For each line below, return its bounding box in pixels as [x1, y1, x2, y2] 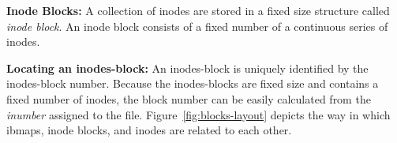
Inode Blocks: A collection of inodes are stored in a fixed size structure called [6, 2, 390, 18]
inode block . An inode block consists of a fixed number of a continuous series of [6, 17, 388, 34]
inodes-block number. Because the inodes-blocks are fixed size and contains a [6, 75, 379, 92]
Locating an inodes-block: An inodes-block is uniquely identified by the [6, 59, 369, 76]
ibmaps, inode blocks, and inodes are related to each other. [6, 122, 292, 138]
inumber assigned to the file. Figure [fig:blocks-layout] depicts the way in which [6, 106, 391, 122]
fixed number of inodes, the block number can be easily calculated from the [6, 90, 371, 107]
